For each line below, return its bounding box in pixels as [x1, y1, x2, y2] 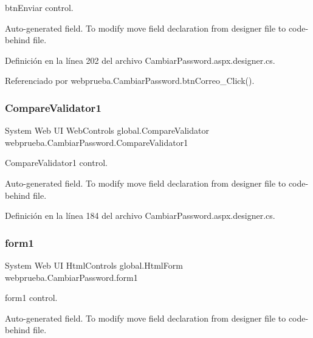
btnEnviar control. [5, 1, 74, 13]
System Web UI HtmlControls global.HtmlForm [5, 258, 183, 271]
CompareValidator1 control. [5, 156, 108, 169]
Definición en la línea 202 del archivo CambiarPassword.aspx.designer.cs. [5, 53, 275, 66]
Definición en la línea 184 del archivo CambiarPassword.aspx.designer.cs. [5, 209, 275, 222]
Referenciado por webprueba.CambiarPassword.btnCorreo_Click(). [5, 74, 255, 87]
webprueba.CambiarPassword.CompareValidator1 [5, 136, 188, 148]
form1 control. [5, 291, 58, 304]
